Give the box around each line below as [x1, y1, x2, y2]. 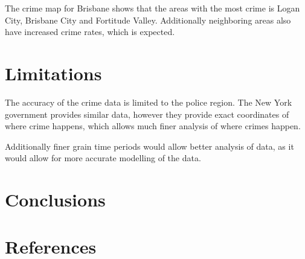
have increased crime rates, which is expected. [5, 25, 175, 38]
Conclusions [5, 187, 106, 212]
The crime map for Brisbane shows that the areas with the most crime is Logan [5, 2, 300, 14]
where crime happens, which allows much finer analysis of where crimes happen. [5, 120, 301, 132]
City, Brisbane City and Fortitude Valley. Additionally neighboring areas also [5, 13, 291, 26]
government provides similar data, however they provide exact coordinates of [5, 107, 289, 120]
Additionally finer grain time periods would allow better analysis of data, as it [5, 139, 294, 152]
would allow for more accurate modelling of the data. [5, 152, 201, 164]
